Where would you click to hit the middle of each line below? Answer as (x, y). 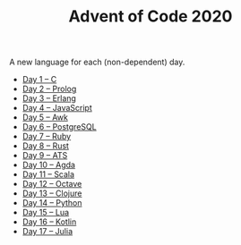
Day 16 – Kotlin (49, 222)
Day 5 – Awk (45, 117)
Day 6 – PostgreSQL (59, 127)
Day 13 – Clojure (52, 193)
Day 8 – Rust (46, 146)
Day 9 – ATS (45, 156)
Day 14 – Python (52, 203)
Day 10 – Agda (49, 165)
